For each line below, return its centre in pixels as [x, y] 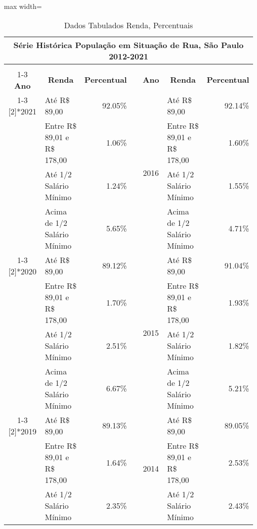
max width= [23, 6]
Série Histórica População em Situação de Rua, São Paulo [128, 45]
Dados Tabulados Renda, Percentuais [128, 25]
